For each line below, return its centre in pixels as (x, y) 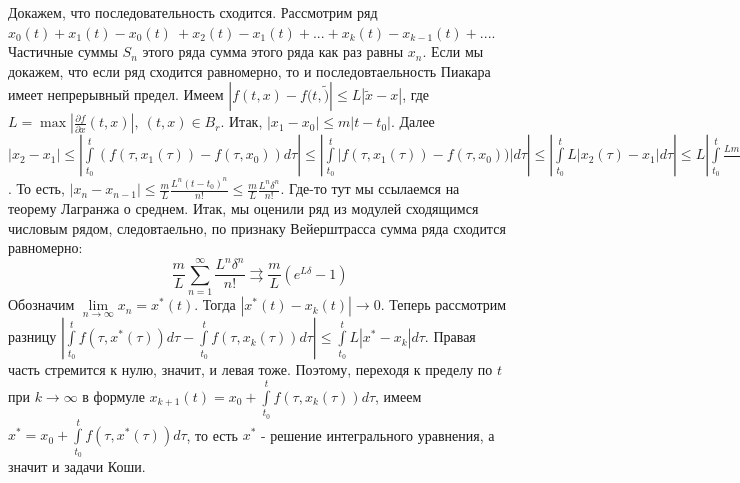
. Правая (450, 336)
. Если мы (453, 51)
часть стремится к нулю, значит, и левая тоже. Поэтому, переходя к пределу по (250, 369)
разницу (32, 336)
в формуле (113, 395)
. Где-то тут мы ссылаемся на (370, 188)
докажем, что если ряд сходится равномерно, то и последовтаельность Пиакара (249, 70)
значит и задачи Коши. (77, 466)
